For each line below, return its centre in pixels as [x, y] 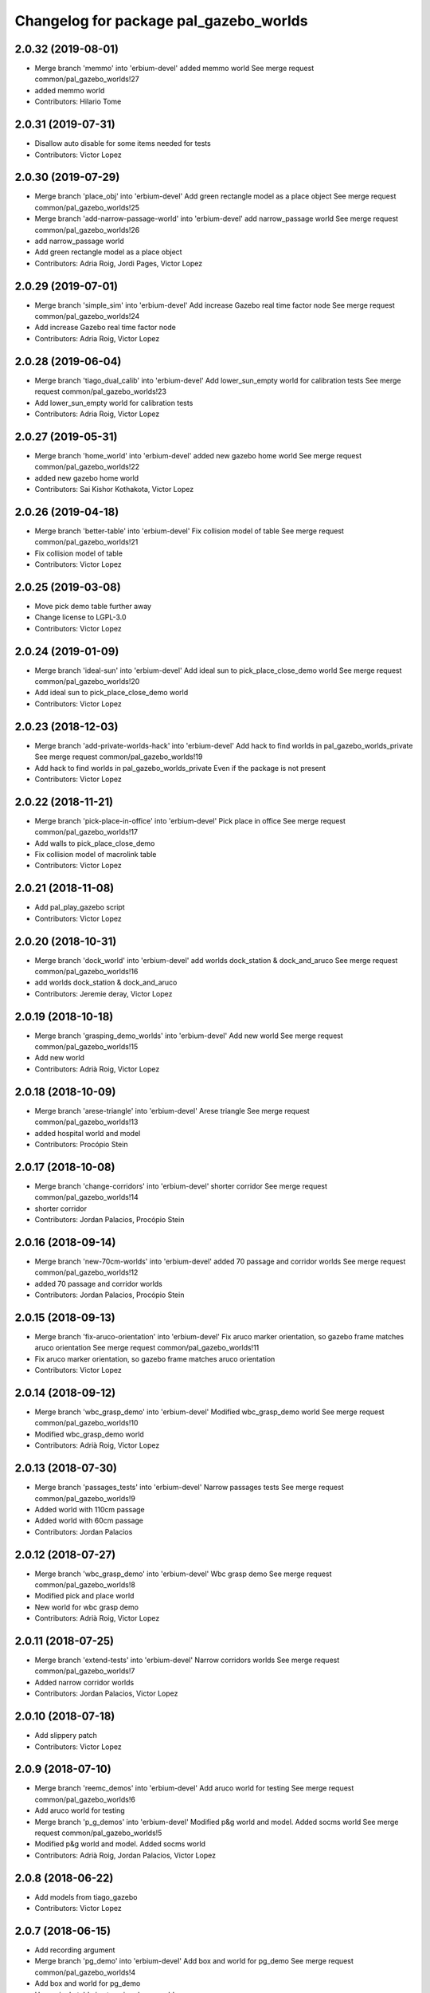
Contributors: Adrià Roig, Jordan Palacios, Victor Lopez [125, 1855]
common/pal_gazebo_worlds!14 [86, 1197]
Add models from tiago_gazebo [86, 1897]
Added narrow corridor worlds [84, 1682]
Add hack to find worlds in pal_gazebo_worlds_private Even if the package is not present [180, 768]
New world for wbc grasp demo [87, 1607]
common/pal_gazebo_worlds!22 [87, 467]
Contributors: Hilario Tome [78, 102]
